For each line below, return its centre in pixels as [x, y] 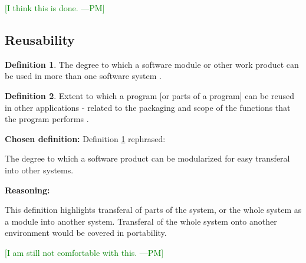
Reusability [40, 39]
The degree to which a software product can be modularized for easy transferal [147, 158]
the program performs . [47, 119]
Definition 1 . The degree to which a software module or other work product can [152, 64]
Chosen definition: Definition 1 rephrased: [85, 138]
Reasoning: [27, 190]
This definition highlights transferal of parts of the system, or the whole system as [153, 210]
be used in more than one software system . [83, 76]
